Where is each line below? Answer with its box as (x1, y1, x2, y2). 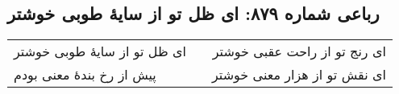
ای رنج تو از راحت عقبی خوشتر (212, 42, 386, 61)
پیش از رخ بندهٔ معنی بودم (14, 65, 156, 84)
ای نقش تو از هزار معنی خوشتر (212, 65, 386, 84)
